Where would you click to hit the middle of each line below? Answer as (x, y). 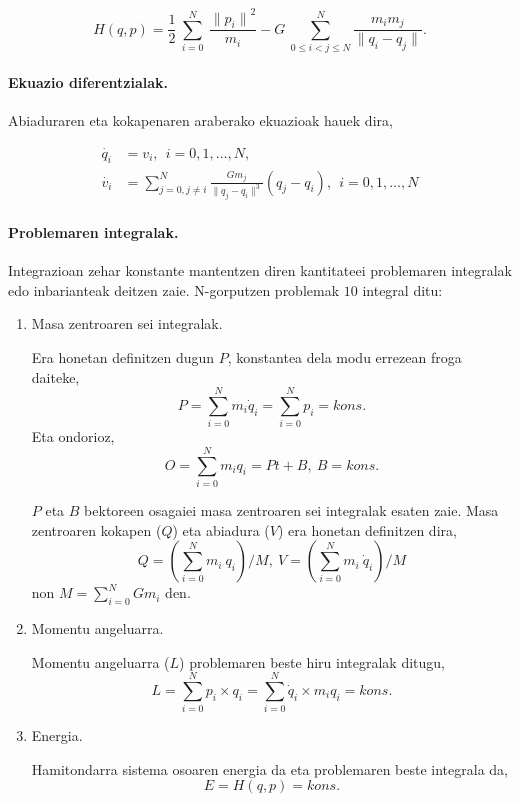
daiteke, (55, 376)
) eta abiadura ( (221, 529)
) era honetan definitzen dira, (367, 529)
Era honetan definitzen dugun (123, 356)
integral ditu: (402, 289)
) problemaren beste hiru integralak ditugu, (312, 661)
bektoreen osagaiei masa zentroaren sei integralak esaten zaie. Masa (291, 509)
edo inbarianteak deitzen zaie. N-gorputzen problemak (174, 289)
